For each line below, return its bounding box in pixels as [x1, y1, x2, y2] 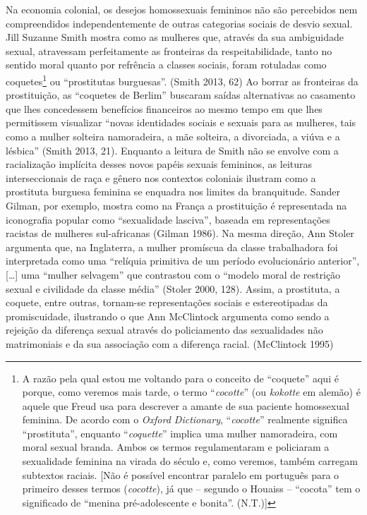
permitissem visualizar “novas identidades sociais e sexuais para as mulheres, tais [6, 115, 356, 130]
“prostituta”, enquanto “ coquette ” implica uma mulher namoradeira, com [22, 425, 338, 440]
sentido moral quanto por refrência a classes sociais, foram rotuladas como [6, 57, 327, 72]
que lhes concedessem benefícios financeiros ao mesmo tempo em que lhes [6, 101, 323, 116]
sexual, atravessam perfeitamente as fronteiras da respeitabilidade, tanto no [6, 43, 332, 58]
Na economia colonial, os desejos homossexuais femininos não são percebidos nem [6, 2, 358, 16]
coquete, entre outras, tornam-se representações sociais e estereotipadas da [6, 295, 328, 310]
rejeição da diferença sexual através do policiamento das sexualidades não [6, 322, 323, 337]
